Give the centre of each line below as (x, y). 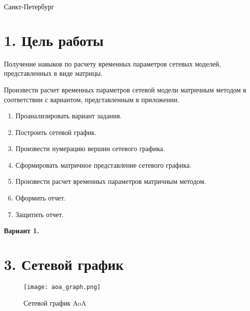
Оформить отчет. (41, 198)
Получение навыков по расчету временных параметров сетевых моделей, (113, 63)
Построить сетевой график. (56, 132)
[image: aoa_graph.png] (62, 287)
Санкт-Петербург (29, 6)
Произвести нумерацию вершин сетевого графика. (90, 148)
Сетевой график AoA (55, 302)
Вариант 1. (22, 231)
